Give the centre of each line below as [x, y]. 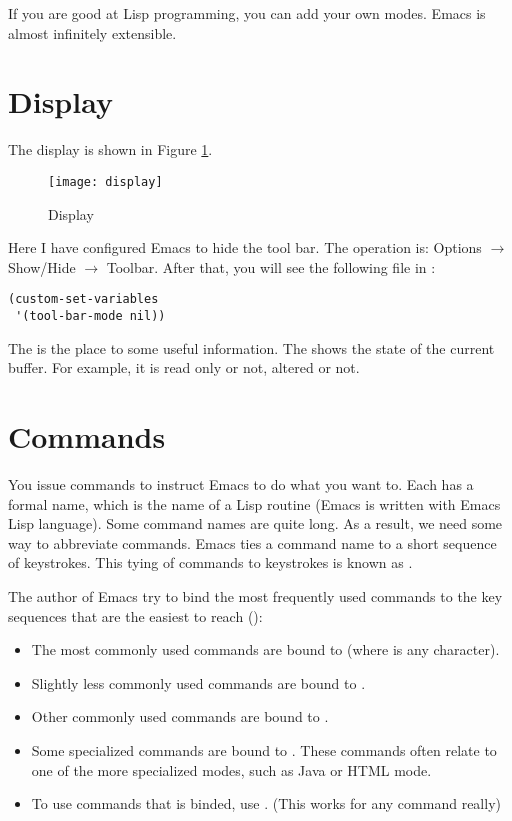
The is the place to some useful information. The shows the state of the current [251, 347]
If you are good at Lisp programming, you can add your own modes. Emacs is [247, 13]
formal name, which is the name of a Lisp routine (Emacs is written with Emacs [254, 503]
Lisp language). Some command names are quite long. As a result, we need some [255, 523]
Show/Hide [42, 266]
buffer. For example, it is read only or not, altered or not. [184, 367]
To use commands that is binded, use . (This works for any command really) [266, 803]
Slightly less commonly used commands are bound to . [198, 682]
